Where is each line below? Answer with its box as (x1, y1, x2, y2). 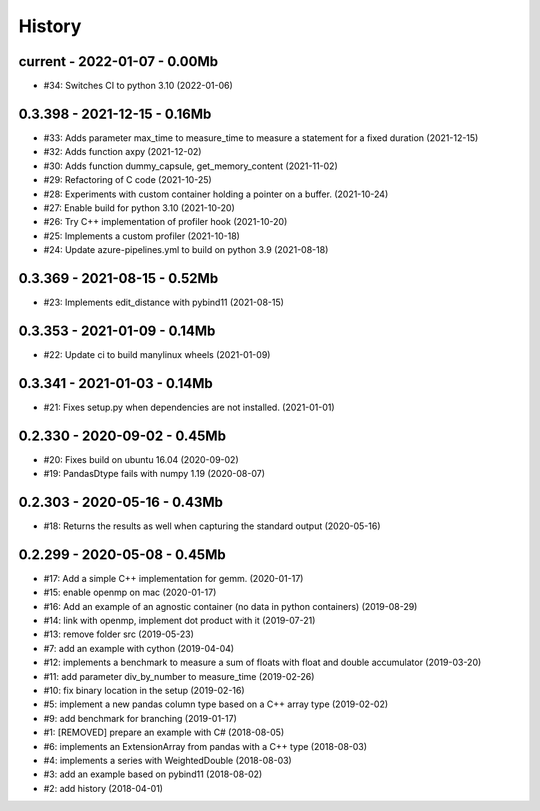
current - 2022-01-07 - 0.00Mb (18, 53, 219, 70)
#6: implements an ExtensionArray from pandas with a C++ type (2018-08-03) (43, 740, 368, 752)
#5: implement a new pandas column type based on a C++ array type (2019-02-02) (43, 698, 389, 710)
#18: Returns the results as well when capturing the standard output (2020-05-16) (43, 520, 381, 532)
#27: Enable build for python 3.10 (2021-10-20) (43, 201, 235, 214)
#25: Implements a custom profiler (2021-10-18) (43, 230, 240, 242)
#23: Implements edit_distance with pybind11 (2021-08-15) (43, 296, 285, 308)
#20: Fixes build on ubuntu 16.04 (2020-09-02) (43, 453, 239, 465)
